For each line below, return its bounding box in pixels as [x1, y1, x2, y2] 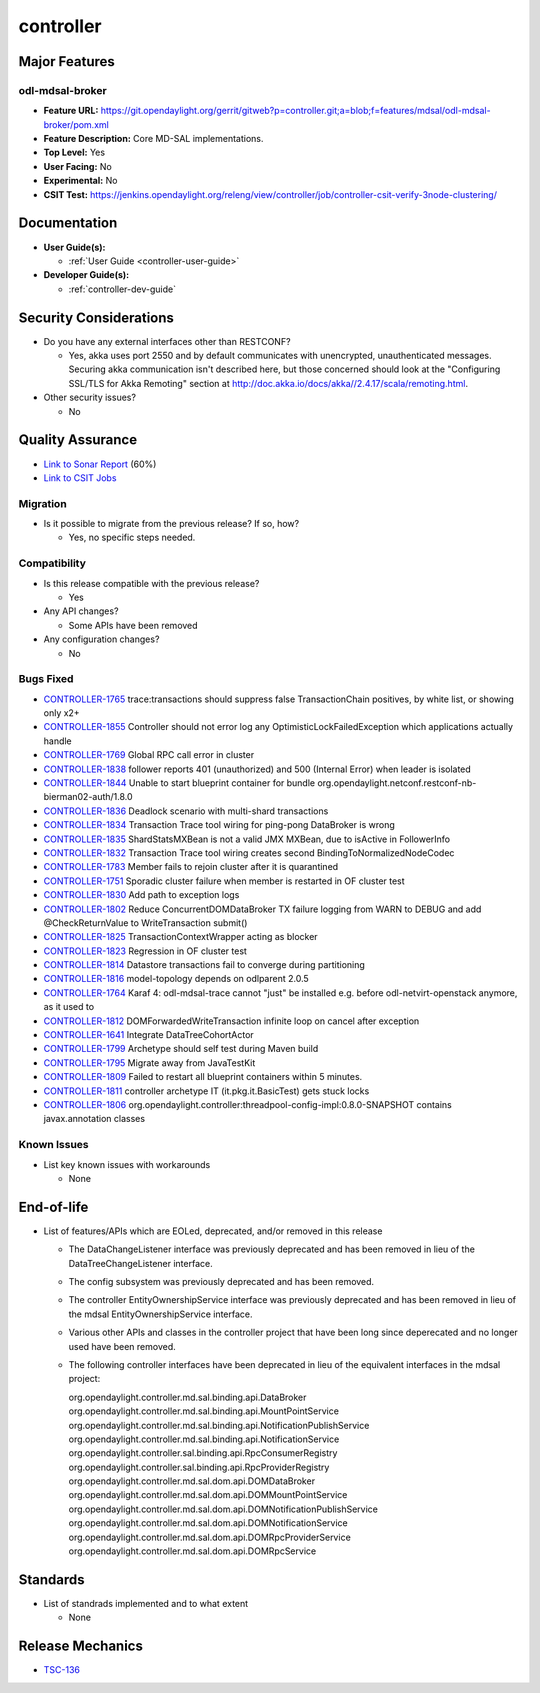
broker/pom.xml [43, 118, 109, 130]
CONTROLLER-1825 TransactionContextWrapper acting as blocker [43, 931, 319, 943]
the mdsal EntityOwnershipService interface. [68, 1308, 254, 1320]
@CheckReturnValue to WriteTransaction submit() [43, 916, 248, 929]
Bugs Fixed [18, 672, 74, 686]
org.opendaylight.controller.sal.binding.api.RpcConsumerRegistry [68, 1447, 338, 1459]
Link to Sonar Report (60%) [43, 458, 157, 470]
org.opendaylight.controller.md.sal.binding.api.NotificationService [68, 1433, 340, 1445]
